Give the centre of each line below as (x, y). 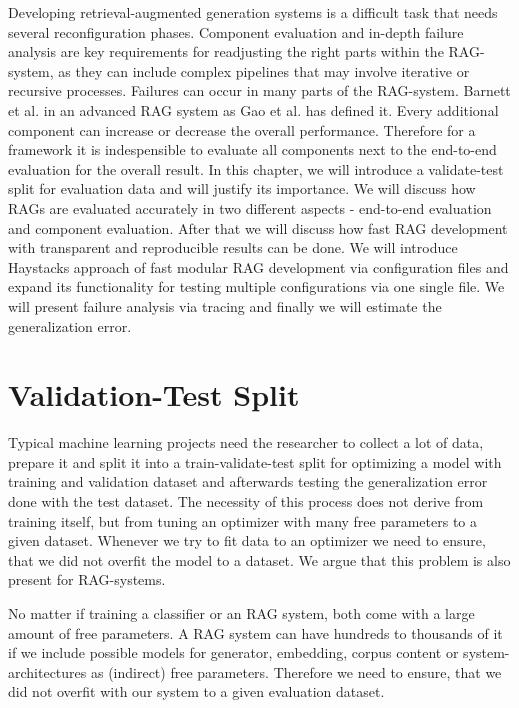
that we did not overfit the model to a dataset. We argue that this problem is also (259, 559)
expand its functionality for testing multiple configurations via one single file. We (256, 286)
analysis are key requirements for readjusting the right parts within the (226, 51)
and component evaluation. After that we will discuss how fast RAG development (258, 227)
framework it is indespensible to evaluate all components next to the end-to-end (252, 149)
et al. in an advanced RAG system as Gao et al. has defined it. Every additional (253, 109)
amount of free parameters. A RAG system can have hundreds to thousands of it (255, 632)
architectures (47, 671)
